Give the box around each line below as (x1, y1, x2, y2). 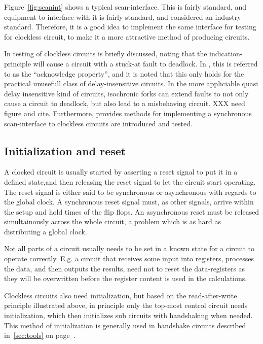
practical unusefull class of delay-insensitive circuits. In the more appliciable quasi (4, 78, 258, 89)
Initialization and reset (4, 143, 126, 158)
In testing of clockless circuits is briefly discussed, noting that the (4, 48, 207, 59)
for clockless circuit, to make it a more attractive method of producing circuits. (4, 31, 250, 42)
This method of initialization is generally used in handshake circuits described (4, 320, 246, 330)
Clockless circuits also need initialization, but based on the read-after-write (4, 290, 237, 300)
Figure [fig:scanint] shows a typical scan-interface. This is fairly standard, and (4, 2, 247, 12)
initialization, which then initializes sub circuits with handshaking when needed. (4, 310, 253, 321)
